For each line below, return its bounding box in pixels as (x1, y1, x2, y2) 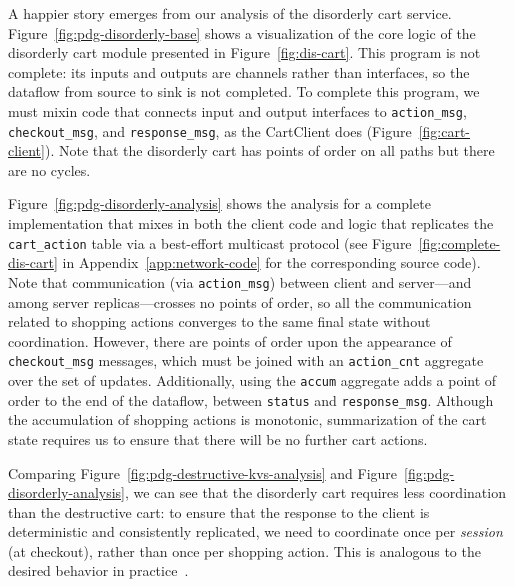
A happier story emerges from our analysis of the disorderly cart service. (8, 3, 452, 23)
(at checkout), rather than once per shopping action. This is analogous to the (8, 540, 481, 561)
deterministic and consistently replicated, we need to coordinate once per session (8, 521, 503, 542)
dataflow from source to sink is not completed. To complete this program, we (8, 81, 480, 102)
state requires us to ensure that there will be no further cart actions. (8, 428, 428, 449)
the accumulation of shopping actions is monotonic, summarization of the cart (8, 409, 487, 430)
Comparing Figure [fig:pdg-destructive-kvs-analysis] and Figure (8, 462, 398, 483)
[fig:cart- (418, 120, 471, 141)
